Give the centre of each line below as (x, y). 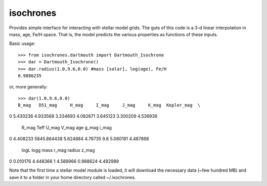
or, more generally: (28, 87)
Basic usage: (22, 44)
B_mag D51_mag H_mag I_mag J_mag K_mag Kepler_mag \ (109, 105)
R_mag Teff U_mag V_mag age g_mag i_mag (67, 127)
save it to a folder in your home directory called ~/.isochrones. (72, 177)
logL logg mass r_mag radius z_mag (58, 150)
